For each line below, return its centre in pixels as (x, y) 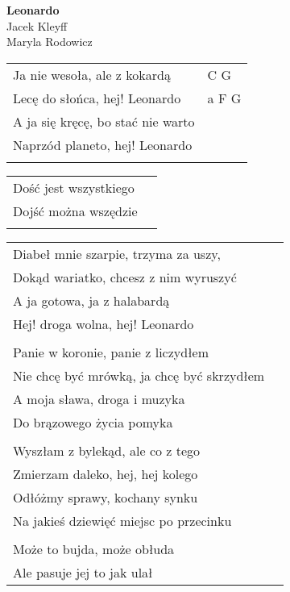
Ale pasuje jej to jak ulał (83, 572)
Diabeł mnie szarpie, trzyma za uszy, (117, 253)
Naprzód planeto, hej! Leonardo (103, 144)
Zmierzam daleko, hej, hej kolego (106, 473)
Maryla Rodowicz (50, 42)
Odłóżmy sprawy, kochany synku (106, 497)
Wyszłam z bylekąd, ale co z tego (107, 450)
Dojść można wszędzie (75, 211)
